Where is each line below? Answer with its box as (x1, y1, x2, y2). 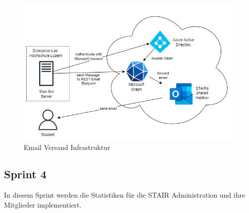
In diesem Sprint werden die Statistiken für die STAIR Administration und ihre (4, 190, 246, 200)
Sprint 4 (4, 166, 47, 182)
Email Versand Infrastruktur (24, 142, 110, 152)
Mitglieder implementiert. (4, 199, 82, 210)
